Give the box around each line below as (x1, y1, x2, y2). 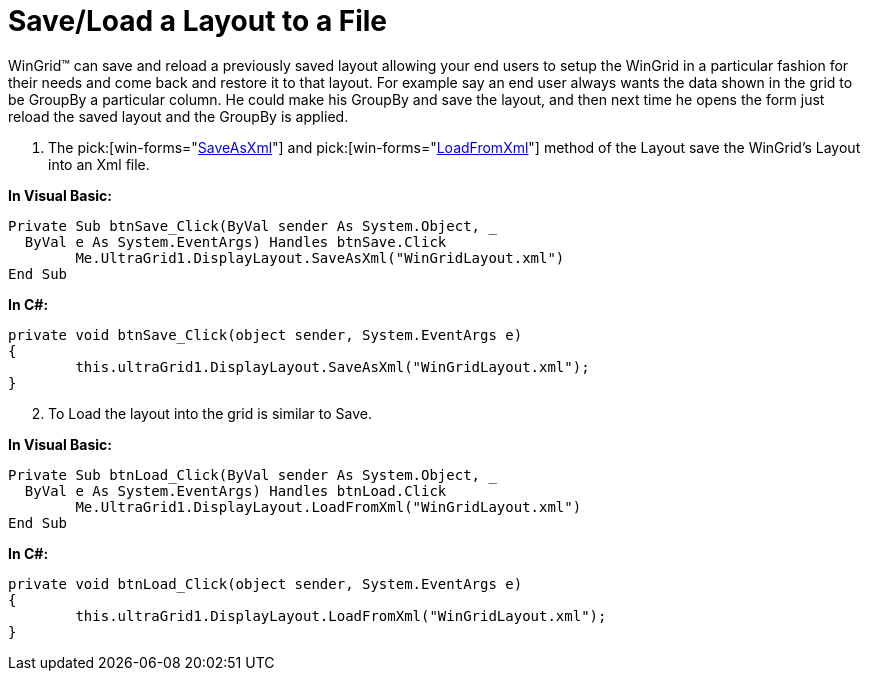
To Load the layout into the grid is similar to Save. (48, 404, 372, 422)
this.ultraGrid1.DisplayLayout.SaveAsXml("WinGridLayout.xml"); (75, 358, 590, 375)
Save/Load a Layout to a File (8, 4, 388, 38)
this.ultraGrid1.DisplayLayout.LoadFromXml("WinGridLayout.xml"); (75, 607, 607, 624)
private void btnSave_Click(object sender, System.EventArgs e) (8, 326, 523, 343)
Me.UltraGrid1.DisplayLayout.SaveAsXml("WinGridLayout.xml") (75, 249, 565, 266)
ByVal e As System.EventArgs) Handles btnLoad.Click (24, 482, 447, 499)
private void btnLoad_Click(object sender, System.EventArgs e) (8, 575, 523, 592)
